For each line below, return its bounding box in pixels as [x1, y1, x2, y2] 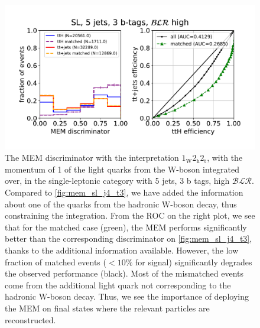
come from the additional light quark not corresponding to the [5, 278, 231, 291]
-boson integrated [176, 163, 239, 175]
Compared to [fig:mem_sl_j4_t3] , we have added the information [5, 186, 243, 199]
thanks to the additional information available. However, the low [5, 244, 239, 256]
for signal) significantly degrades [135, 255, 252, 268]
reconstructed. [5, 313, 56, 326]
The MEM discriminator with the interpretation [5, 151, 179, 164]
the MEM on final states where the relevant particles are [5, 302, 210, 314]
